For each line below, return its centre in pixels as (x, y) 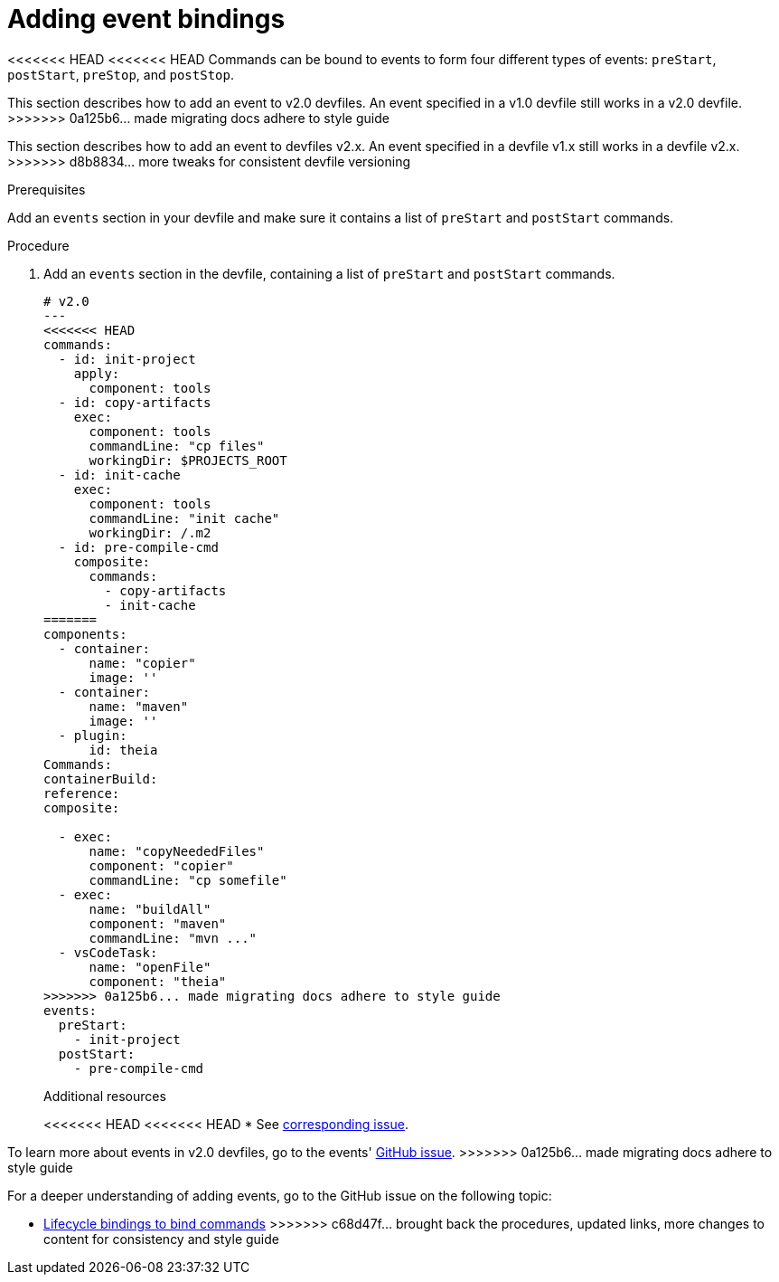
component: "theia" (158, 981)
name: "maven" (139, 706)
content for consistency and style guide (161, 1239)
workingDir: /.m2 (150, 532)
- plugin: (93, 735)
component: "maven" (158, 923)
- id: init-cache (119, 475)
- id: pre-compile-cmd (138, 547)
